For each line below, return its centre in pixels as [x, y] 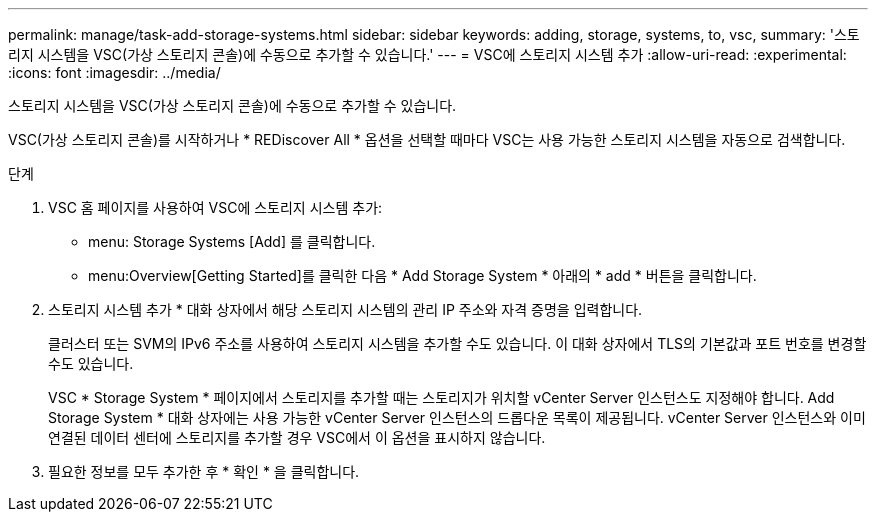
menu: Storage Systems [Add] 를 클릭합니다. [232, 241]
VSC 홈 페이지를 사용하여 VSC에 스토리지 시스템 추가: [215, 207]
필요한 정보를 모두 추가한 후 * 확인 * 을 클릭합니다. [204, 471]
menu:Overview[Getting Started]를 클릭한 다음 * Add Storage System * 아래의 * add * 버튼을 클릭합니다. [422, 275]
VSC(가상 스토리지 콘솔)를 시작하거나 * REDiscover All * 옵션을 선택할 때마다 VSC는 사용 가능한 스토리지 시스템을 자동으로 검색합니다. [427, 139]
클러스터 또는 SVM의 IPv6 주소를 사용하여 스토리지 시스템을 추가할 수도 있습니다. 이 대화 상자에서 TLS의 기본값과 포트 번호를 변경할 [457, 343]
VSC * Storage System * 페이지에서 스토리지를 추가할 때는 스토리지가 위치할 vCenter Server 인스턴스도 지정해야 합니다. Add [441, 397]
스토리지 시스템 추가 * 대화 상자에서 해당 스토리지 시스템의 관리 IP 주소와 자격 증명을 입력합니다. [345, 309]
